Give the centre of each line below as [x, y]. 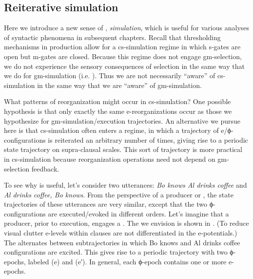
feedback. [45, 168]
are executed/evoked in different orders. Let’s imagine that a [138, 213]
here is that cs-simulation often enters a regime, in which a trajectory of [111, 130]
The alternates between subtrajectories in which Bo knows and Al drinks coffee [122, 242]
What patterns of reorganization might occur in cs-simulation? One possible [117, 101]
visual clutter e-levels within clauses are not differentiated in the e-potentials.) [121, 233]
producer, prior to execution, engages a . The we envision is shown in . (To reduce [126, 223]
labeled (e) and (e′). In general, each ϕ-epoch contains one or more [127, 261]
